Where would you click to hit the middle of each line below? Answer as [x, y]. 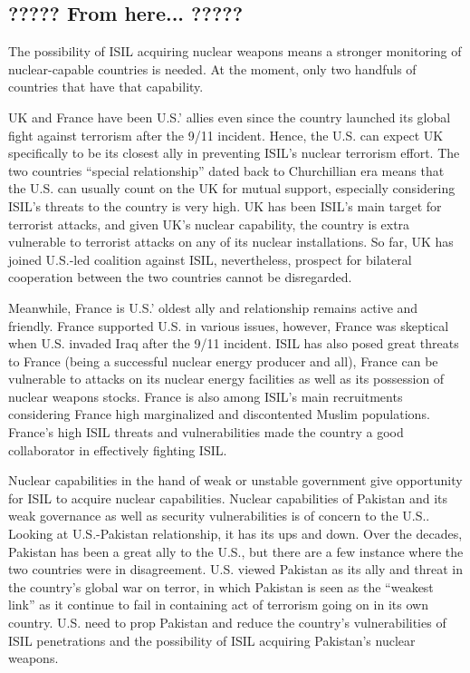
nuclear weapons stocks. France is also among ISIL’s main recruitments [206, 396]
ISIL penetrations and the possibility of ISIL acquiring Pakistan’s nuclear [212, 640]
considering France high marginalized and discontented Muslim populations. [219, 414]
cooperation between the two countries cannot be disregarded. [180, 277]
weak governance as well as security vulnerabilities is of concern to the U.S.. [219, 516]
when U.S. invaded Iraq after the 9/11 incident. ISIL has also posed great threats [234, 343]
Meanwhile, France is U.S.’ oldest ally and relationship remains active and [213, 307]
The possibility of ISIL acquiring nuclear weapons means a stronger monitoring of [235, 51]
